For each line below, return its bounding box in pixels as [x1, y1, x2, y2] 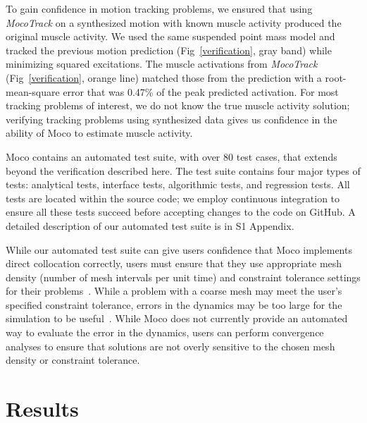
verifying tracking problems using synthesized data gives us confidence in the [6, 111, 337, 126]
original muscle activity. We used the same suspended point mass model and [6, 29, 335, 44]
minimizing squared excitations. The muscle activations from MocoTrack [6, 56, 318, 71]
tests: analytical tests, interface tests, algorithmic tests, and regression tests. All [6, 177, 350, 192]
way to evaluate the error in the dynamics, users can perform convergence [6, 325, 324, 340]
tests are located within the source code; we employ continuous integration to [6, 190, 340, 205]
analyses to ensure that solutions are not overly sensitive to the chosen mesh [6, 338, 335, 353]
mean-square [6, 84, 60, 99]
